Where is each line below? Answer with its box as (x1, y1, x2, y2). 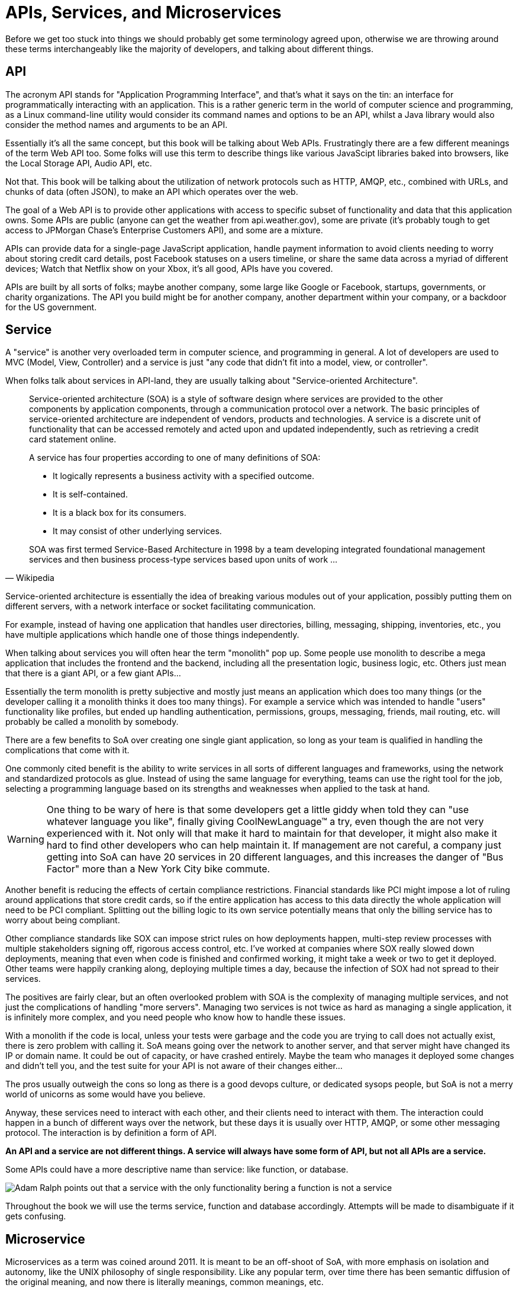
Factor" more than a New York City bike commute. (46, 863, 270, 875)
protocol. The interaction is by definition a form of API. (5, 1128, 217, 1138)
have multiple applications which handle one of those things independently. (5, 630, 299, 640)
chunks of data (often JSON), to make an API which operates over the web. (5, 186, 298, 197)
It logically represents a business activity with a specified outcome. (53, 471, 314, 481)
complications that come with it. (5, 745, 130, 756)
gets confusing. (5, 1211, 66, 1222)
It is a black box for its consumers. (53, 508, 186, 518)
